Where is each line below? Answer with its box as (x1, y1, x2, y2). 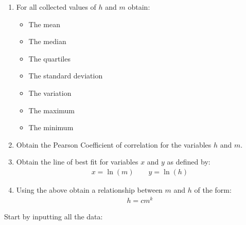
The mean (28, 18, 61, 29)
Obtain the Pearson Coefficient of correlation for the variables (16, 139, 212, 150)
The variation (28, 87, 72, 98)
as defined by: (167, 156, 210, 167)
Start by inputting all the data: (4, 211, 103, 221)
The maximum (28, 105, 75, 115)
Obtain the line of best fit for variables (16, 156, 138, 167)
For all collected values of (16, 2, 96, 12)
